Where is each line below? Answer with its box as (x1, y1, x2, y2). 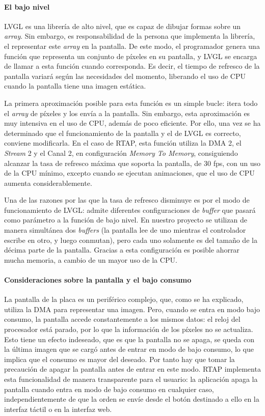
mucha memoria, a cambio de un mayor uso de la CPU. (4, 254, 177, 265)
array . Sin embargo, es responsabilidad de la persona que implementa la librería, (4, 31, 255, 41)
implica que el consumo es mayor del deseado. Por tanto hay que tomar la (4, 353, 235, 364)
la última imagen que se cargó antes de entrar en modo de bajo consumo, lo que (4, 344, 254, 354)
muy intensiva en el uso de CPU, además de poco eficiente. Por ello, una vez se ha (4, 118, 261, 128)
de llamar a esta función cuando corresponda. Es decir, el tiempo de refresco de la (4, 61, 260, 71)
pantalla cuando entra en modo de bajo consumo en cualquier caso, (4, 383, 214, 394)
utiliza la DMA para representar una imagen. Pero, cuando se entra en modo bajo (4, 303, 260, 314)
